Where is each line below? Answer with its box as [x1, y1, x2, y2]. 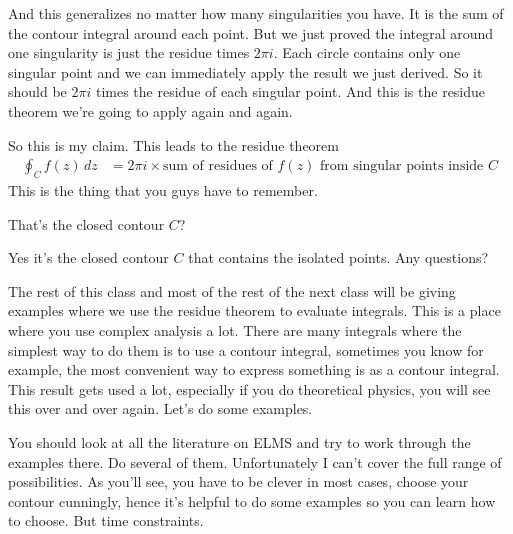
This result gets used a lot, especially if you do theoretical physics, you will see [8, 378, 491, 399]
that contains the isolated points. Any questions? [188, 247, 489, 268]
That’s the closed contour [8, 213, 165, 234]
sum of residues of [163, 159, 273, 174]
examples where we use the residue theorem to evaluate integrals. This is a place [8, 300, 501, 321]
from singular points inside [320, 159, 484, 174]
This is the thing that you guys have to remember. [8, 179, 318, 200]
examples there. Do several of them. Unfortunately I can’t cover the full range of [8, 451, 502, 472]
